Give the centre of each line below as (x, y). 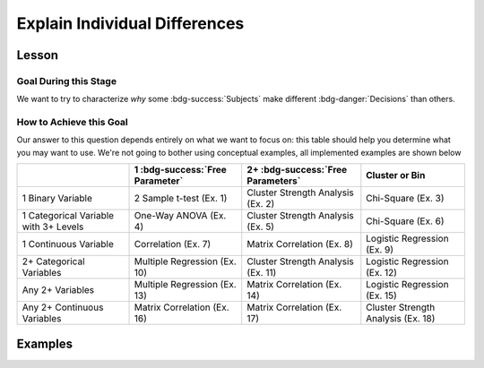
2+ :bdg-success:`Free (297, 170)
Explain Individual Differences (130, 23)
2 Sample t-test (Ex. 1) (181, 199)
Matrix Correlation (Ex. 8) (300, 244)
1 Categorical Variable (68, 216)
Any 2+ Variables (58, 290)
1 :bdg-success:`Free (181, 170)
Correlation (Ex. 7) (173, 244)
